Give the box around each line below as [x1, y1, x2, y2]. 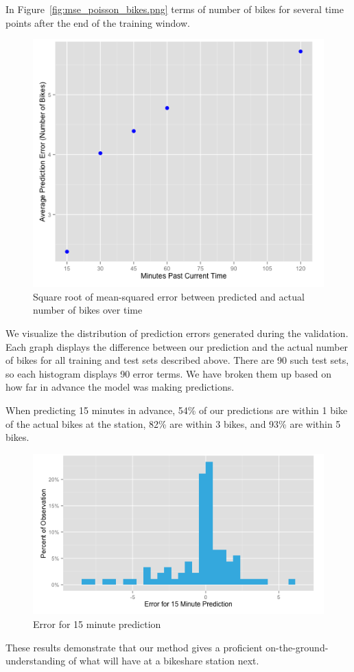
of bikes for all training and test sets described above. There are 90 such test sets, [5, 353, 349, 367]
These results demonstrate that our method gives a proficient [5, 640, 263, 654]
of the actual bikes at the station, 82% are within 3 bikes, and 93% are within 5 [5, 416, 341, 431]
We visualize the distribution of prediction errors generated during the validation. [5, 326, 349, 340]
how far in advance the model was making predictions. [5, 380, 235, 394]
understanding [5, 653, 66, 668]
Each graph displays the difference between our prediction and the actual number [5, 339, 349, 354]
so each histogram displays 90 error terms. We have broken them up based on [5, 366, 332, 380]
